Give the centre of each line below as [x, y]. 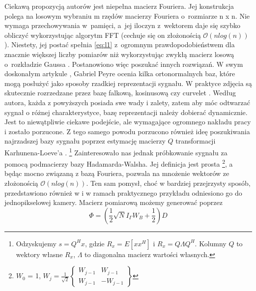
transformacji [196, 141]
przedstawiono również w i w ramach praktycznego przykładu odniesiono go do [123, 192]
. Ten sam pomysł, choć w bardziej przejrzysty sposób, [168, 183]
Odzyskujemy [36, 243]
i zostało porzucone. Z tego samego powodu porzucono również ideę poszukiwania [127, 131]
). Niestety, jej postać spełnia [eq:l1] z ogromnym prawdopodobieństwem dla [120, 44]
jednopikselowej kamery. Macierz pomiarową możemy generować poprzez [114, 202]
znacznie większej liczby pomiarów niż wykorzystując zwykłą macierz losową [119, 54]
